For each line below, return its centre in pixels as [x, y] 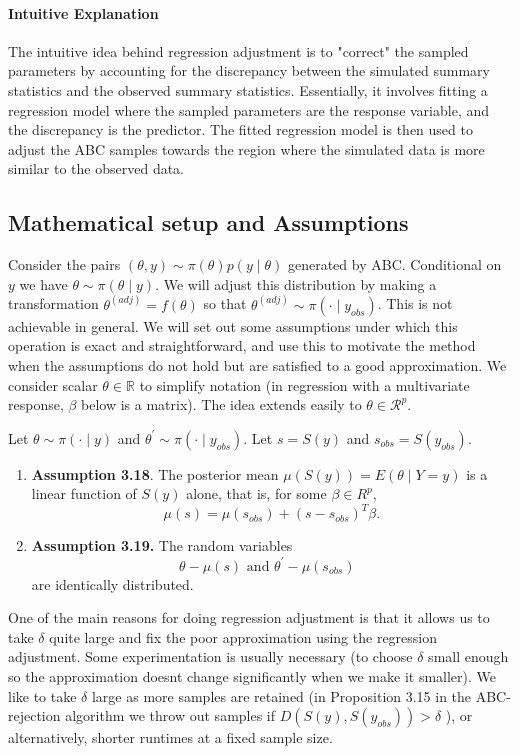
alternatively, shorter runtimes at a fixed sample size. [170, 737]
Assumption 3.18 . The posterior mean [155, 473]
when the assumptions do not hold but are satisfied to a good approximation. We [257, 364]
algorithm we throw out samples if [170, 715]
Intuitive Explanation [83, 12]
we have [43, 283]
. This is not [415, 303]
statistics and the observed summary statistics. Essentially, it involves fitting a [248, 89]
